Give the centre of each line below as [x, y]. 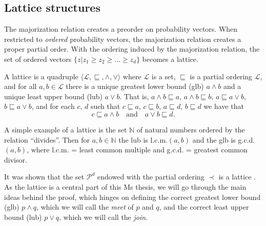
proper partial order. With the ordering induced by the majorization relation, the [132, 49]
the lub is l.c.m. [143, 139]
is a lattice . [237, 177]
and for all [21, 86]
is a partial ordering [221, 76]
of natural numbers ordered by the [191, 129]
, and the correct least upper [204, 207]
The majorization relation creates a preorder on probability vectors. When [121, 29]
